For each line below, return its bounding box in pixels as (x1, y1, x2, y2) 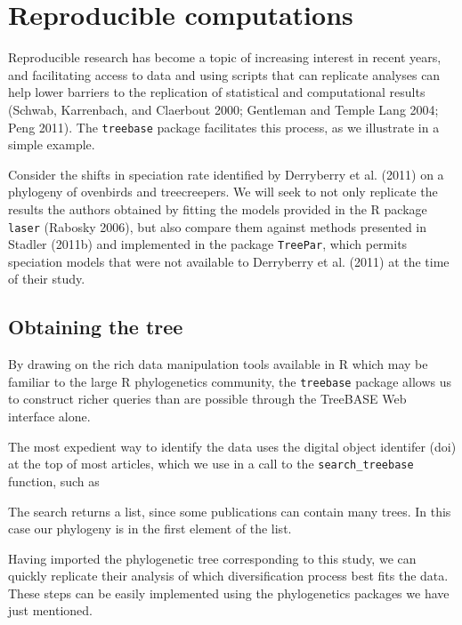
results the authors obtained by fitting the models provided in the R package (8, 199, 427, 218)
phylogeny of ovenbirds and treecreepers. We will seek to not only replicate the (8, 182, 438, 201)
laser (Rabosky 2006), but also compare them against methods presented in (8, 217, 427, 236)
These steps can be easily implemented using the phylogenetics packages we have (8, 583, 450, 602)
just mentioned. (8, 601, 93, 620)
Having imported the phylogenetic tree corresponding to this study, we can (8, 549, 417, 567)
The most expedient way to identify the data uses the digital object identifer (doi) (8, 437, 457, 455)
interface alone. (8, 407, 91, 426)
